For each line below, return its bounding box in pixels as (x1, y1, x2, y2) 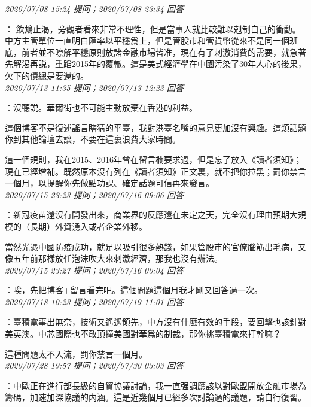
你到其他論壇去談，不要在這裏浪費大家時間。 (5, 133, 181, 145)
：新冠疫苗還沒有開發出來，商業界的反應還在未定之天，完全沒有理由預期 (5, 208, 289, 221)
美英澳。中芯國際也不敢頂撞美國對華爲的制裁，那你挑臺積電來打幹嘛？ (5, 327, 281, 340)
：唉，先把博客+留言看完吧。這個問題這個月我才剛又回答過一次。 (5, 284, 263, 296)
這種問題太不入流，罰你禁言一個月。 (5, 347, 147, 360)
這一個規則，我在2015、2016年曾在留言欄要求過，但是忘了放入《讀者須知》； (5, 153, 302, 165)
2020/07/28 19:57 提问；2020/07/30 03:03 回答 (5, 359, 184, 372)
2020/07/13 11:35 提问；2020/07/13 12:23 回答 (5, 81, 184, 93)
